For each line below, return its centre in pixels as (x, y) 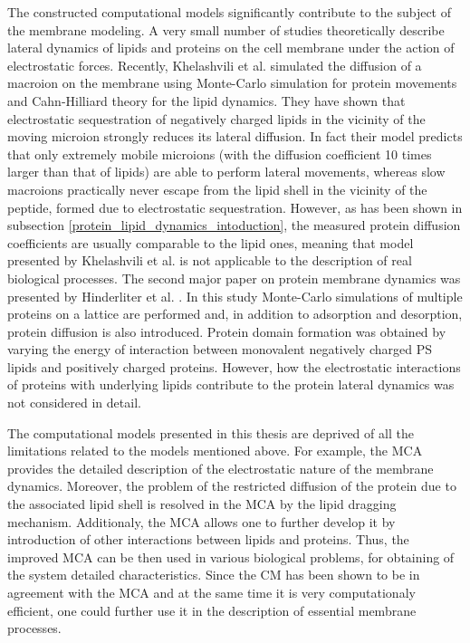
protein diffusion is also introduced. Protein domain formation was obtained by (227, 331)
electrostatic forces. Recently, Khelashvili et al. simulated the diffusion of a (215, 65)
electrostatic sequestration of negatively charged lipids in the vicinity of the (216, 118)
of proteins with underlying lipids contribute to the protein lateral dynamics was (231, 384)
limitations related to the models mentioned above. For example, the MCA (215, 451)
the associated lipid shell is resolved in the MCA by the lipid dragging (202, 504)
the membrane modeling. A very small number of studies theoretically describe (226, 29)
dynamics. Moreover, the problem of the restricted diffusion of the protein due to (232, 486)
